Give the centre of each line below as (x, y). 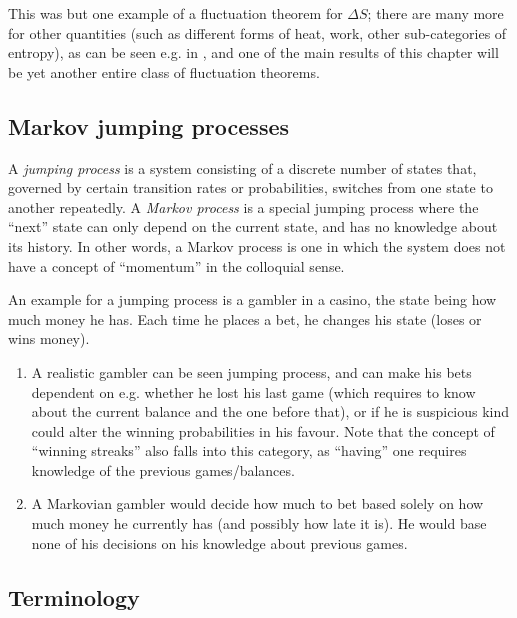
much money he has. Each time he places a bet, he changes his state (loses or (245, 318)
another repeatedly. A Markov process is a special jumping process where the (243, 206)
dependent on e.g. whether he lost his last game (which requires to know (253, 391)
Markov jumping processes (149, 125)
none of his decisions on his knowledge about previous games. (219, 542)
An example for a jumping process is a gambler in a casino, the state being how (252, 299)
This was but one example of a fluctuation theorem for (175, 13)
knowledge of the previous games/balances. (163, 469)
